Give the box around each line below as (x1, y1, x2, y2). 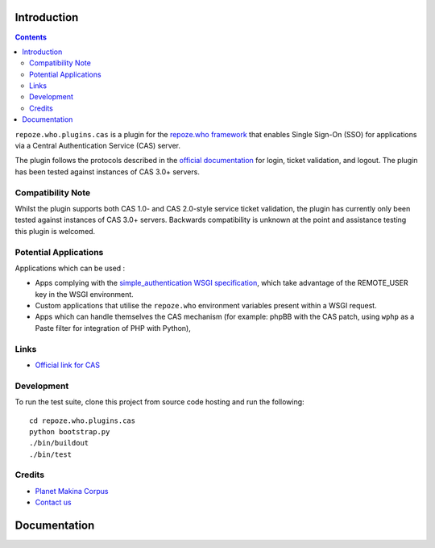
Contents (14, 32, 48, 42)
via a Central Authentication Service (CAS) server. (14, 141, 181, 151)
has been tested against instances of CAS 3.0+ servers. (14, 166, 201, 177)
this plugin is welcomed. (14, 226, 96, 236)
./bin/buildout (29, 438, 89, 448)
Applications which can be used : (14, 263, 126, 273)
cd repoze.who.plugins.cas (29, 416, 136, 425)
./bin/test (29, 450, 72, 459)
